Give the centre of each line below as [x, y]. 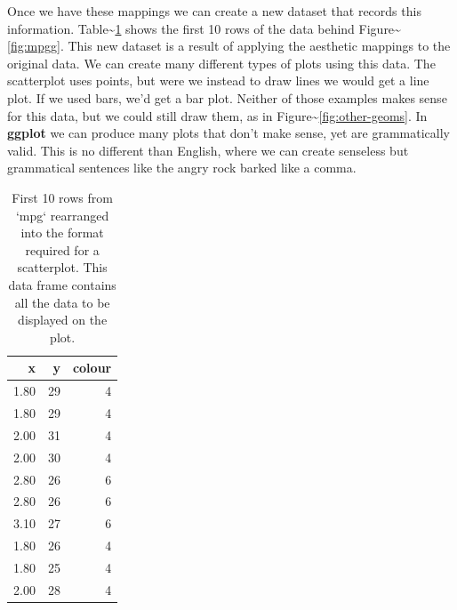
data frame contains [62, 284]
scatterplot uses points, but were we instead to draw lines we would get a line [218, 80]
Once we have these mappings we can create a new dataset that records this [214, 11]
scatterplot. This [62, 267]
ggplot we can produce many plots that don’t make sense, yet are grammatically [228, 133]
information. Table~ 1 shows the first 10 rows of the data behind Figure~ [204, 28]
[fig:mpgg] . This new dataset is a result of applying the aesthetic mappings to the [229, 46]
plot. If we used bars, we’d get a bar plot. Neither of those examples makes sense [227, 97]
